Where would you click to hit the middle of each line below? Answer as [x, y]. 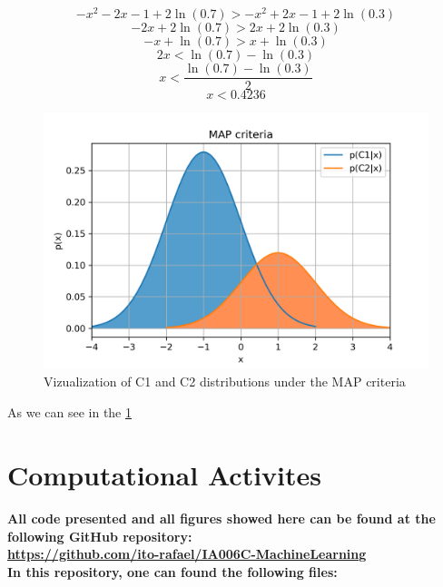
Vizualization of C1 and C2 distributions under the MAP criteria [225, 382]
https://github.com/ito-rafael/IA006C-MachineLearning [187, 554]
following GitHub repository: [100, 536]
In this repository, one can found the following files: [172, 572]
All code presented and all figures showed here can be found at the [221, 519]
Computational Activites [164, 474]
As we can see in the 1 [69, 411]
